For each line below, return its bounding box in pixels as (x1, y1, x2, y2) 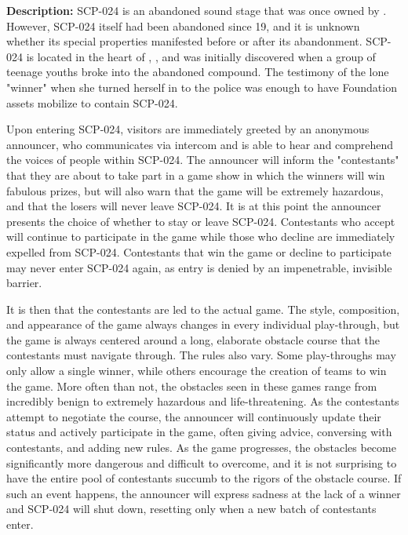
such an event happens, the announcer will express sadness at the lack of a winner (6, 485, 401, 501)
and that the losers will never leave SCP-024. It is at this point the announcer (6, 198, 381, 214)
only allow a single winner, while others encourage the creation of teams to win (6, 362, 387, 379)
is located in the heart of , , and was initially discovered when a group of (26, 48, 376, 64)
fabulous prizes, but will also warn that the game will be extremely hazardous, (6, 182, 384, 198)
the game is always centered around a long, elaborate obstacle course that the (6, 331, 381, 348)
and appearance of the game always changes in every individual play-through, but (6, 316, 400, 333)
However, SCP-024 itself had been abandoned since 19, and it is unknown (6, 17, 360, 34)
